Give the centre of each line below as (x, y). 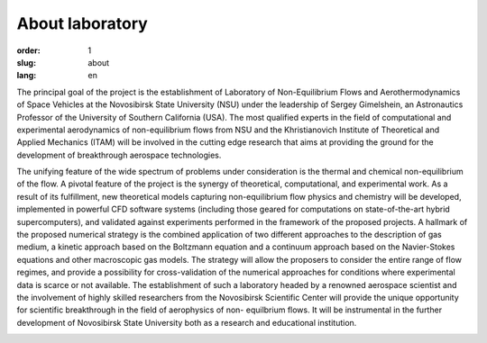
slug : (26, 62)
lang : (27, 76)
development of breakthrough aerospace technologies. (119, 155)
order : (28, 50)
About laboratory (82, 23)
